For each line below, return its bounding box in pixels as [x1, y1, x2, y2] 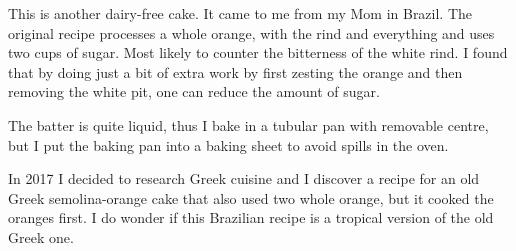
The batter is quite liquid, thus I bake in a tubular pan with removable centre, [8, 114, 489, 135]
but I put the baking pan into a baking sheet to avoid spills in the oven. [8, 134, 449, 155]
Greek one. [8, 226, 74, 247]
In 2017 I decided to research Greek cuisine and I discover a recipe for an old [8, 168, 480, 189]
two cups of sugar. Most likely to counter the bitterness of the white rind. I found [8, 42, 508, 63]
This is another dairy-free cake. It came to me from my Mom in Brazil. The [8, 3, 473, 23]
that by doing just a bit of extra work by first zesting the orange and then [8, 61, 463, 82]
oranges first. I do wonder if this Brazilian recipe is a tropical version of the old [8, 207, 494, 228]
